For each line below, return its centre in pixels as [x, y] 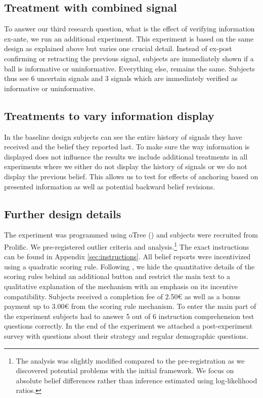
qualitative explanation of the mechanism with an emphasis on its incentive [121, 286]
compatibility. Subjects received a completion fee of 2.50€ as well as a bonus [122, 296]
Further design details [63, 213]
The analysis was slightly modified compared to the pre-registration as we [130, 360]
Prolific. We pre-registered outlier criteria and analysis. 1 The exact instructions [127, 246]
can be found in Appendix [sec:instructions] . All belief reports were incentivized [127, 256]
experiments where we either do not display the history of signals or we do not [126, 166]
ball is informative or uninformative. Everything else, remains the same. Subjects [129, 68]
